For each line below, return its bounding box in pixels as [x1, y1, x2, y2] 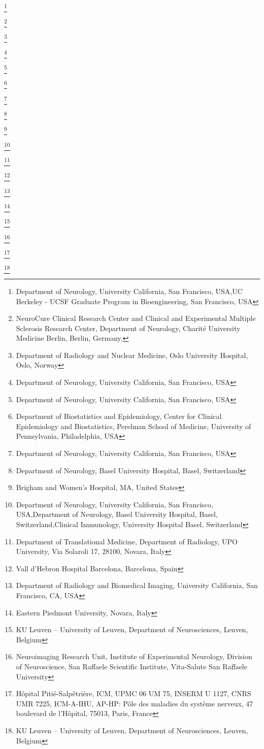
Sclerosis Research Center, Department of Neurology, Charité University [16, 322, 241, 333]
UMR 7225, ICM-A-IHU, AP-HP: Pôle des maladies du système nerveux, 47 [16, 698, 253, 708]
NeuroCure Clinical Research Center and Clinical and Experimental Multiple [16, 313, 256, 323]
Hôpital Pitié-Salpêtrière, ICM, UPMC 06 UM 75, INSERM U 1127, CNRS [16, 688, 251, 699]
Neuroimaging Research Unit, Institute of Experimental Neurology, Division [16, 651, 252, 662]
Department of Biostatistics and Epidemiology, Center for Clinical [16, 411, 222, 421]
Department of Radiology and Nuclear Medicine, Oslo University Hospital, [16, 349, 248, 360]
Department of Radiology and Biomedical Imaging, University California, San [16, 580, 258, 591]
